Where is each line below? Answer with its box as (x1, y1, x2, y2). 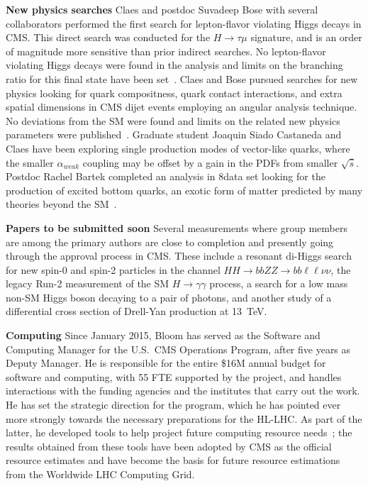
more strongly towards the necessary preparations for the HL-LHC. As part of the (6, 411, 362, 426)
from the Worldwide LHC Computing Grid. (6, 467, 195, 481)
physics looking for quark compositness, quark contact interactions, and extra (6, 85, 342, 100)
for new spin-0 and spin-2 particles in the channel (6, 262, 221, 277)
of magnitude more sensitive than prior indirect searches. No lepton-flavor (6, 43, 326, 58)
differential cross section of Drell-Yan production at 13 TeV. (6, 304, 267, 319)
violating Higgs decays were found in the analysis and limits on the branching (6, 57, 343, 72)
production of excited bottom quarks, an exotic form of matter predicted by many (6, 182, 363, 197)
